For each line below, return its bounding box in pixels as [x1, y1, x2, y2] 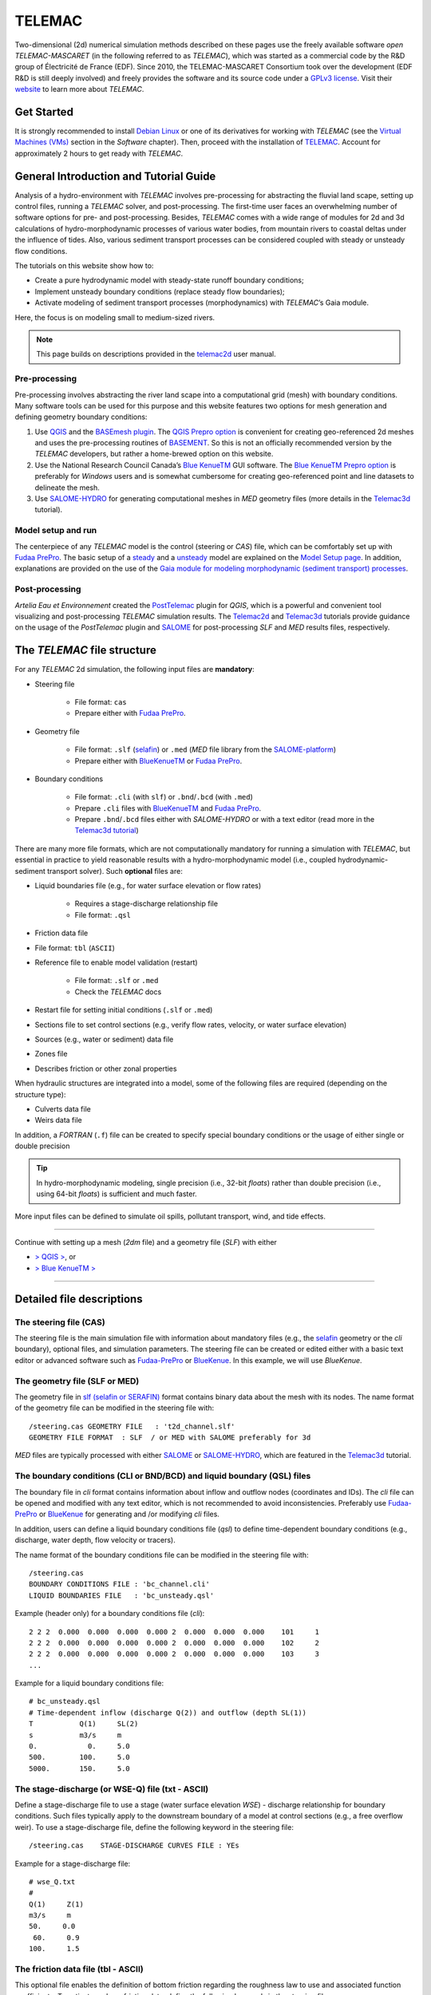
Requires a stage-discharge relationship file [74, 899, 219, 909]
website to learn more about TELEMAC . [14, 85, 144, 94]
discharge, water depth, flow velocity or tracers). [14, 1535, 176, 1545]
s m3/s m [29, 1730, 122, 1740]
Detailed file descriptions [14, 1292, 143, 1306]
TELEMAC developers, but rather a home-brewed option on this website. [34, 449, 274, 459]
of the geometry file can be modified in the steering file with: [14, 1403, 215, 1412]
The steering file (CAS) [14, 1317, 105, 1328]
